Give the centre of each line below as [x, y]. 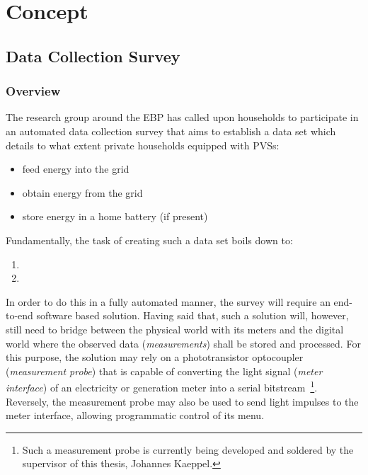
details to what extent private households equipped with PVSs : [143, 145]
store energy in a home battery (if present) [115, 216]
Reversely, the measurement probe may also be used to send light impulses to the [182, 401]
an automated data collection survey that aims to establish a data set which [171, 131]
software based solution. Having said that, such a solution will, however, [192, 315]
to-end [19, 315]
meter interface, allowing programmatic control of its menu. [135, 415]
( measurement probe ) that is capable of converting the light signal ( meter [164, 371]
